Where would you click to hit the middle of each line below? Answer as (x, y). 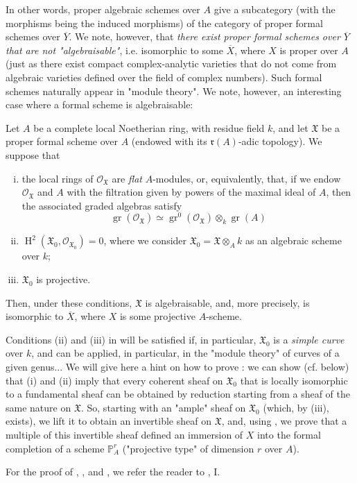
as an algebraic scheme (293, 240)
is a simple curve (309, 339)
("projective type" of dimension (188, 448)
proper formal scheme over (62, 141)
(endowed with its (169, 141)
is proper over (309, 50)
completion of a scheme (55, 448)
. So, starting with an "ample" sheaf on (163, 407)
